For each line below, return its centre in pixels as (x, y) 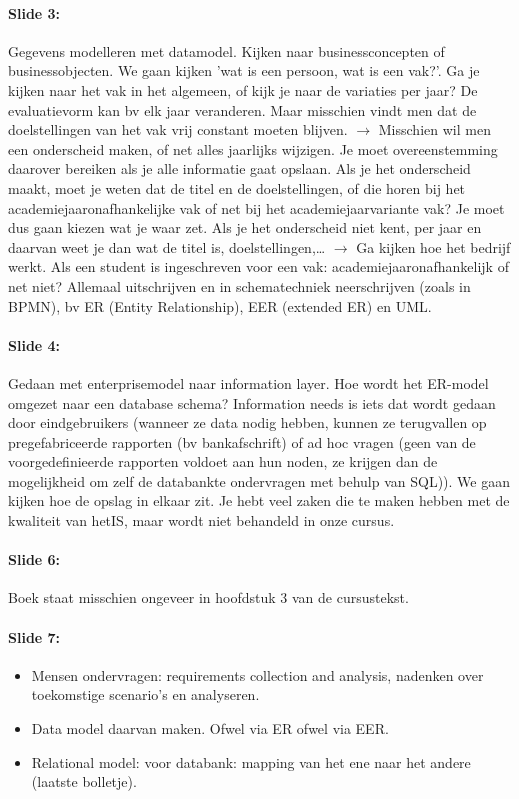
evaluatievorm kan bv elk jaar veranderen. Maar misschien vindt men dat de (242, 109)
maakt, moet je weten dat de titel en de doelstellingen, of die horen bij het (237, 187)
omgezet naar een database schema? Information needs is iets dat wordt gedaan (252, 402)
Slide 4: (34, 344)
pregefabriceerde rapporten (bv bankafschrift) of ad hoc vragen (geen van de (242, 441)
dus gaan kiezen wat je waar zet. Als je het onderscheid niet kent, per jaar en (245, 227)
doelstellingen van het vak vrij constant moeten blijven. (178, 129)
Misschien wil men (434, 129)
